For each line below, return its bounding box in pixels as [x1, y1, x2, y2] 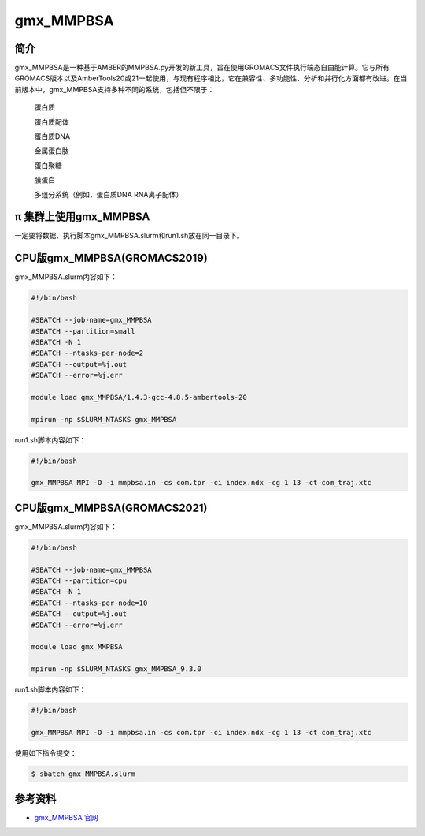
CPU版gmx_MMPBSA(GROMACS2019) [14, 252, 208, 265]
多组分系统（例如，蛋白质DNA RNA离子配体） [34, 189, 183, 199]
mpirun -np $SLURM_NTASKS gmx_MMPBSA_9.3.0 [31, 665, 202, 674]
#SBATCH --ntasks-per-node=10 [31, 598, 148, 607]
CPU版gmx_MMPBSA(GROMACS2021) [14, 501, 208, 514]
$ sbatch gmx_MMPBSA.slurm [31, 769, 135, 778]
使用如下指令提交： [14, 748, 77, 757]
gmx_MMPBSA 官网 [34, 813, 98, 823]
